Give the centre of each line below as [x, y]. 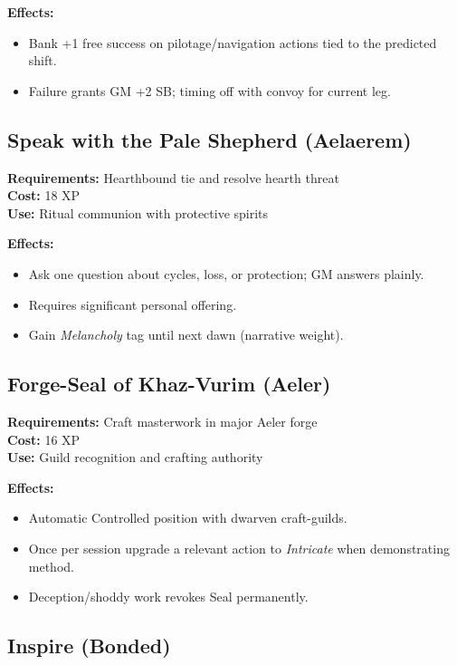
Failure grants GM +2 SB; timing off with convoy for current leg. [209, 90]
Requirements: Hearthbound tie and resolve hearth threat [173, 177]
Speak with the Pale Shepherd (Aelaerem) [209, 139]
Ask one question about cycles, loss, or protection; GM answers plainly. [226, 273]
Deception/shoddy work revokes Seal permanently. [168, 597]
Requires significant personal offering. [133, 304]
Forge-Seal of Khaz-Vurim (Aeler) [169, 384]
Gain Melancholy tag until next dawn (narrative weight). [186, 335]
